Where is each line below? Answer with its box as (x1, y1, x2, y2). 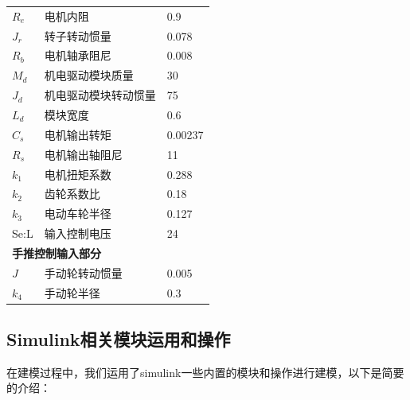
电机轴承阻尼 (44, 47, 111, 64)
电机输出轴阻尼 (44, 146, 123, 162)
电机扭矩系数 (44, 165, 111, 182)
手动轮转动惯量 (44, 264, 123, 281)
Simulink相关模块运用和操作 (6, 327, 231, 351)
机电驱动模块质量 (44, 67, 134, 83)
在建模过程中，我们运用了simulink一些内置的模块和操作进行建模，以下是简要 (6, 363, 404, 380)
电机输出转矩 (44, 126, 111, 142)
